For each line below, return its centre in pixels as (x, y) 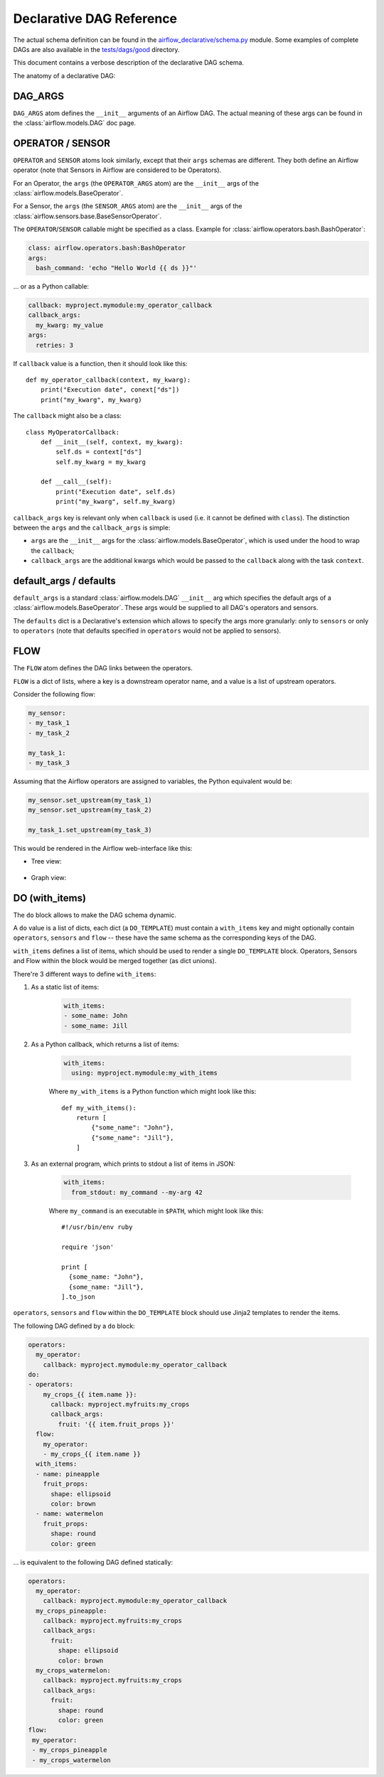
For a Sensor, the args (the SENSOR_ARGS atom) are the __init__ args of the (128, 206)
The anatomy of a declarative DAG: (64, 75)
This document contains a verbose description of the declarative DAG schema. (129, 63)
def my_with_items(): (99, 1108)
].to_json (78, 1296)
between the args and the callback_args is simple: (92, 528)
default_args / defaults (65, 581)
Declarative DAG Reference (95, 18)
